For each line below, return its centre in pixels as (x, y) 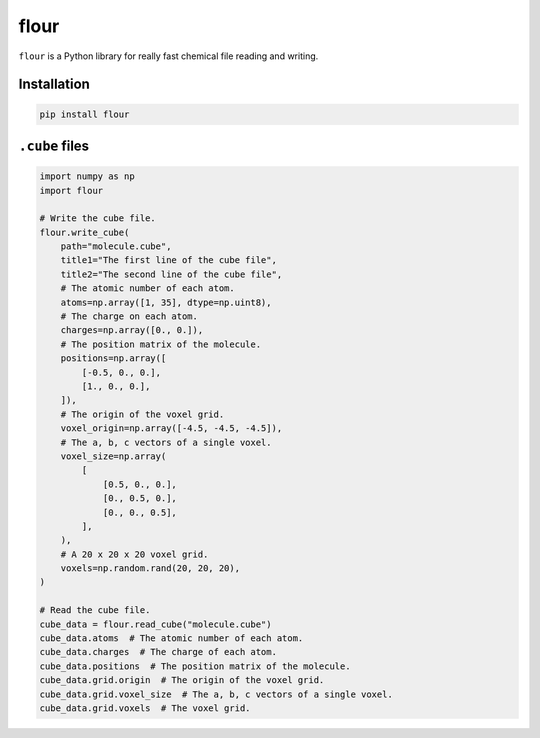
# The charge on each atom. (129, 316)
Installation (54, 84)
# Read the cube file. (95, 610)
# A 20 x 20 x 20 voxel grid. (134, 554)
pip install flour (84, 114)
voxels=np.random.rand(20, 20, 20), (150, 568)
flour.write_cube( (84, 232)
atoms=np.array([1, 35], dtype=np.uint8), (166, 302)
